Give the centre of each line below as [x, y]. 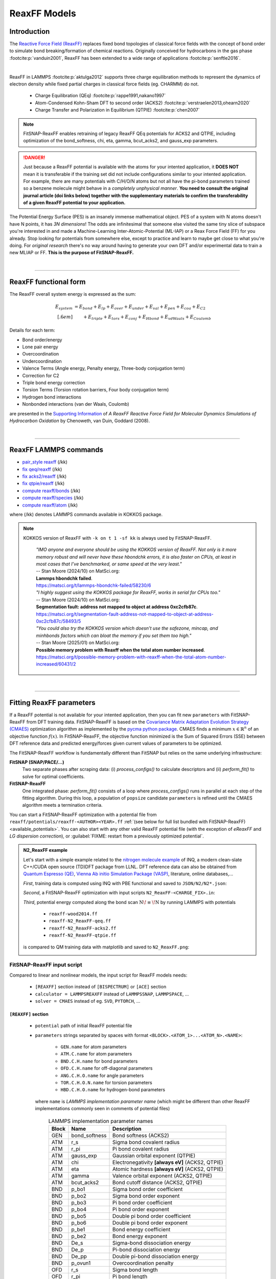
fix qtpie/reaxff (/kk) [43, 483]
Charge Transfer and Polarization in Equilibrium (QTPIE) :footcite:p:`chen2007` [118, 110]
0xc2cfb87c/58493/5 [59, 621]
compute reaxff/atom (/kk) [50, 505]
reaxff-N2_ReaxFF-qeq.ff [80, 921]
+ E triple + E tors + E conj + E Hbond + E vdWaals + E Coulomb [147, 317]
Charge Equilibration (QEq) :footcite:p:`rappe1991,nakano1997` [100, 96]
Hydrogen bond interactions [52, 397]
